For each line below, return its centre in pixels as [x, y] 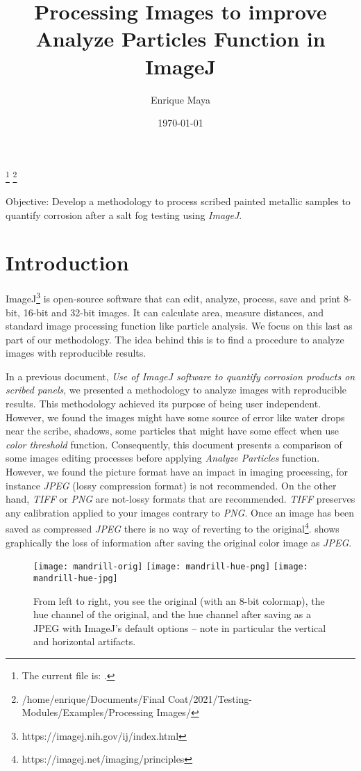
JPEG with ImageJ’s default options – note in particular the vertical [180, 627]
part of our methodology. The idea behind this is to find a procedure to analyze [175, 339]
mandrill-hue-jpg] [76, 578]
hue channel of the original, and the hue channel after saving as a [173, 614]
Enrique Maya [180, 99]
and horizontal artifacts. [85, 641]
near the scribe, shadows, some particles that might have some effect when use [173, 431]
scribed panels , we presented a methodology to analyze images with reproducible [176, 390]
